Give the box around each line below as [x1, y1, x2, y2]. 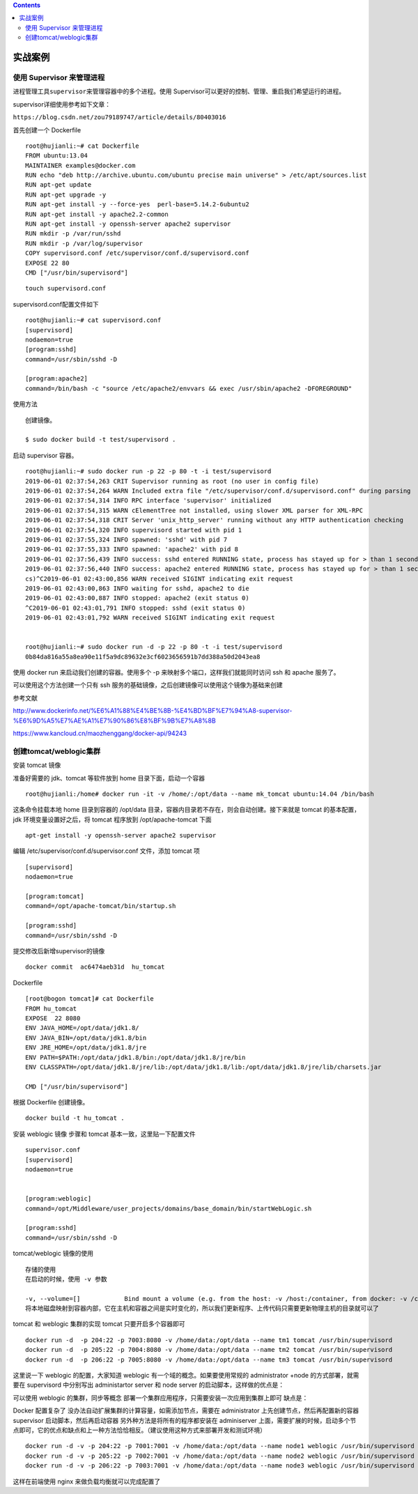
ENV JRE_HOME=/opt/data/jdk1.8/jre [25, 1044, 147, 1052]
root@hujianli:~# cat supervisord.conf [25, 316, 162, 324]
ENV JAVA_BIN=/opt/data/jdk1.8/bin [25, 1033, 147, 1042]
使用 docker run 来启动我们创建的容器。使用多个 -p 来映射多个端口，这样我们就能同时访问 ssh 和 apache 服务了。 [13, 668, 340, 677]
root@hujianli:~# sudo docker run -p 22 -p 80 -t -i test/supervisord [25, 468, 272, 475]
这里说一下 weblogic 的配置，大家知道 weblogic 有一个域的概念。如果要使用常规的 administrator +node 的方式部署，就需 [13, 1371, 359, 1380]
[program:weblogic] [25, 1195, 92, 1203]
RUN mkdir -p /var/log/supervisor [25, 239, 143, 247]
